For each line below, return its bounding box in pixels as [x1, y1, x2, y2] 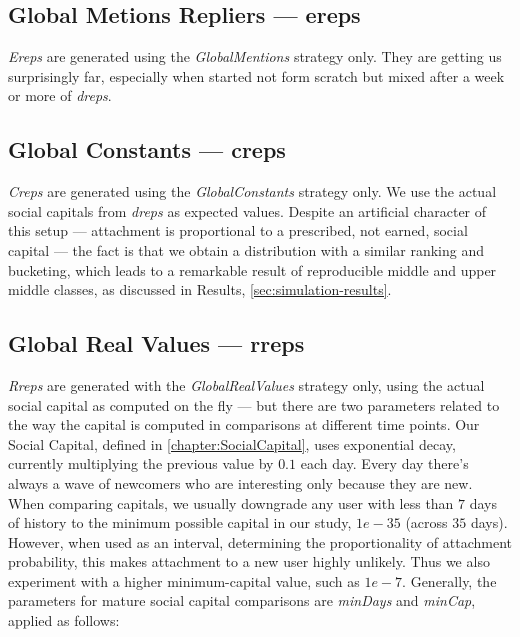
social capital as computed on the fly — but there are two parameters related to [8, 394, 500, 415]
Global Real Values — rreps [8, 328, 305, 359]
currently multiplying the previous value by [8, 453, 274, 474]
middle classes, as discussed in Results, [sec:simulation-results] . [8, 279, 392, 300]
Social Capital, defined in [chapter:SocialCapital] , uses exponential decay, [8, 433, 456, 454]
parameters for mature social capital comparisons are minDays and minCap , [8, 590, 476, 611]
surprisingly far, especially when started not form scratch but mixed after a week [8, 65, 505, 86]
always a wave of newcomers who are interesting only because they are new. [8, 472, 473, 493]
